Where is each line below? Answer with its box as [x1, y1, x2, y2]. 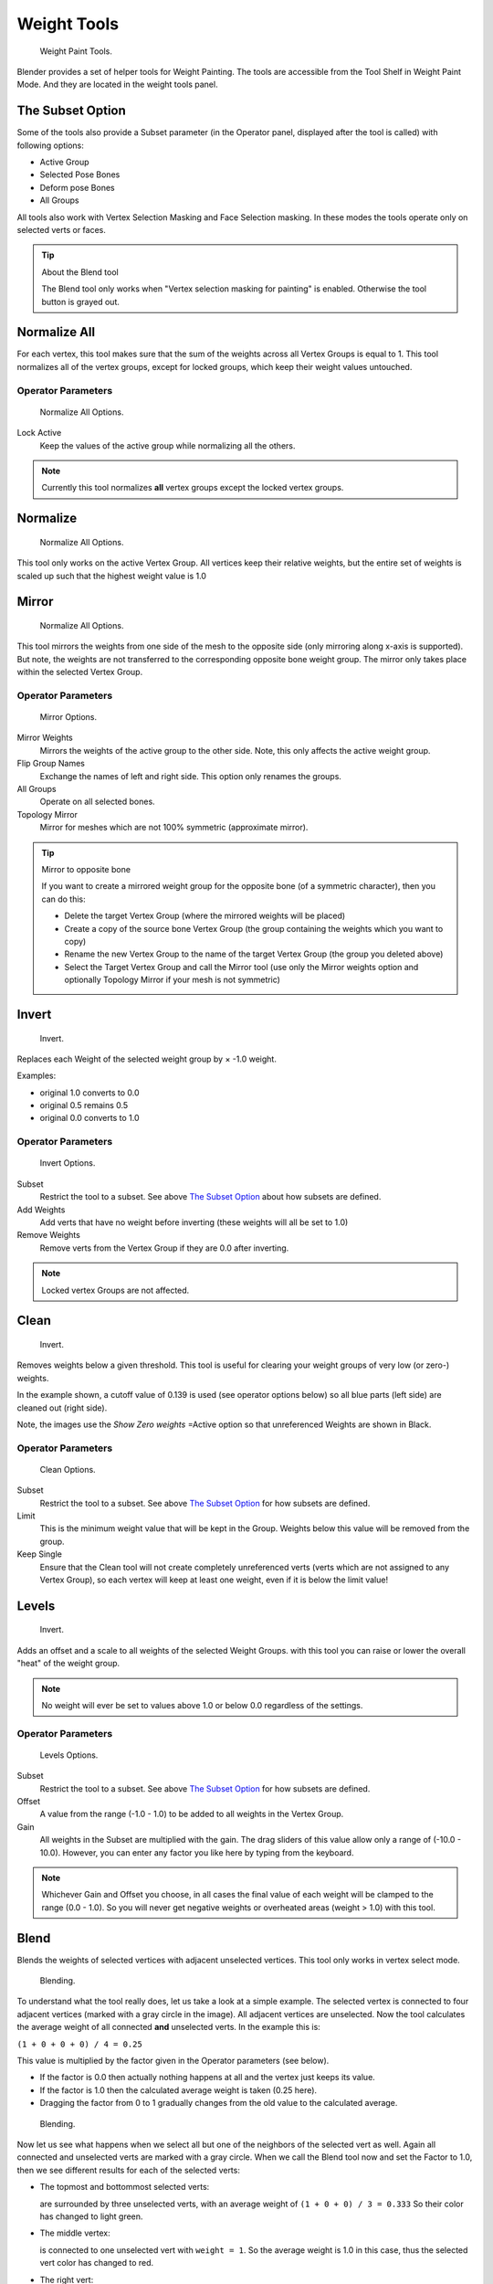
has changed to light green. [39, 2211, 143, 2222]
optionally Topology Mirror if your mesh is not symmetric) [64, 974, 280, 986]
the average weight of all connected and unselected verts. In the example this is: [16, 2022, 321, 2033]
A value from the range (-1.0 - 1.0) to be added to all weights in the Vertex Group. [39, 1809, 344, 1820]
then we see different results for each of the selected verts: [16, 2164, 241, 2175]
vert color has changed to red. [39, 2258, 154, 2268]
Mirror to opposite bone [41, 863, 131, 874]
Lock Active [16, 428, 62, 439]
